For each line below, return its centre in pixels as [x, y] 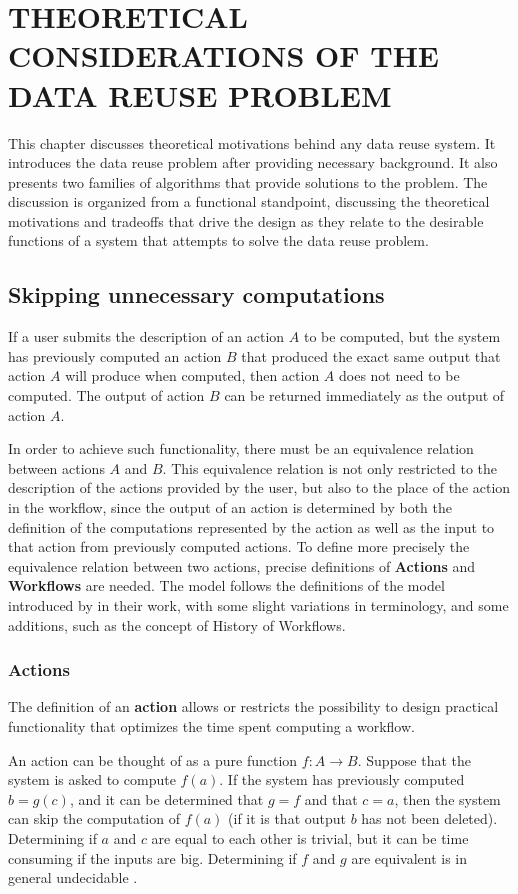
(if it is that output [287, 818]
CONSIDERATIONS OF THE [224, 55]
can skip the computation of [94, 818]
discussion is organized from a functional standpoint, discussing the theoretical [249, 201]
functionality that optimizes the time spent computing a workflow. [211, 725]
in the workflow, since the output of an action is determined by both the [230, 507]
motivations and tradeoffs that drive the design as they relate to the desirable [246, 220]
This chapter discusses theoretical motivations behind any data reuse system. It [252, 142]
